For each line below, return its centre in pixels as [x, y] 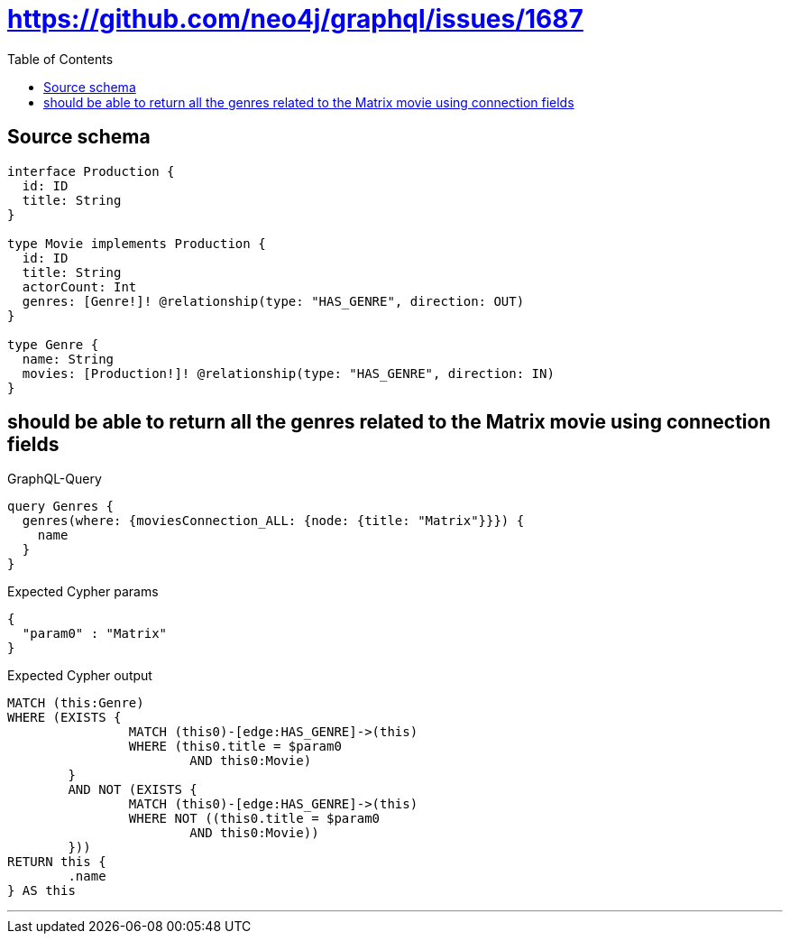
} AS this [41, 891]
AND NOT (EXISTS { [133, 790]
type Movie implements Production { [137, 243]
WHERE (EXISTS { [64, 718]
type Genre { [53, 344]
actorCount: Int [79, 286]
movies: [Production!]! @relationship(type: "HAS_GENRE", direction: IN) [288, 373]
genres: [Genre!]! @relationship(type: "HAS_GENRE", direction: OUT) [273, 301]
